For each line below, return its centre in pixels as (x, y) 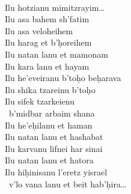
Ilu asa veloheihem (39, 30)
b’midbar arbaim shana (52, 113)
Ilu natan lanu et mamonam (56, 54)
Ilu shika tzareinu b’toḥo (50, 89)
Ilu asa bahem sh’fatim (47, 19)
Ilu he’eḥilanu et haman (49, 125)
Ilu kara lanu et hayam (47, 66)
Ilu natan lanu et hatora (49, 160)
